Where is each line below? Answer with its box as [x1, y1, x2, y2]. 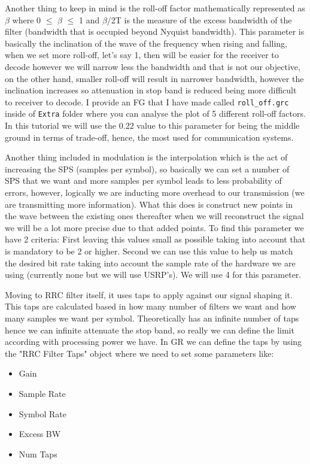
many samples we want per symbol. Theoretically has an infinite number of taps [5, 311, 299, 324]
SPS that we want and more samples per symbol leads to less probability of [5, 174, 282, 187]
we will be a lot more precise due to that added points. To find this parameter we [5, 221, 304, 233]
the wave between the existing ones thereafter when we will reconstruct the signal [5, 210, 304, 222]
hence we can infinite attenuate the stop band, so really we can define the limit [5, 323, 294, 336]
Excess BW [19, 427, 61, 440]
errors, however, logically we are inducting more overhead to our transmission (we [5, 186, 305, 199]
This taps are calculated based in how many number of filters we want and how [5, 300, 296, 313]
